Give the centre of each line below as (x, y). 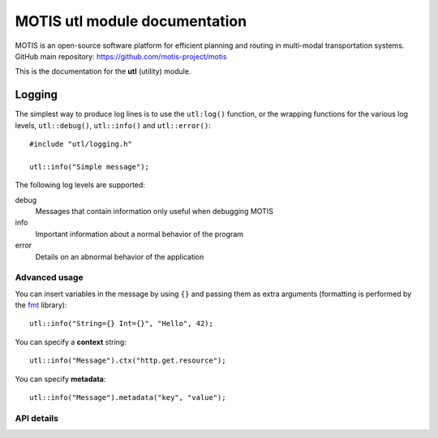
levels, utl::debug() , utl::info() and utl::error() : (113, 125)
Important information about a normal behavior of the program (139, 234)
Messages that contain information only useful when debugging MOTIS (154, 211)
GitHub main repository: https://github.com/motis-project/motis (121, 56)
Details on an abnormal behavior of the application (120, 256)
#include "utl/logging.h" (81, 144)
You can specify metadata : (60, 379)
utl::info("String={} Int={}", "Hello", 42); (122, 324)
